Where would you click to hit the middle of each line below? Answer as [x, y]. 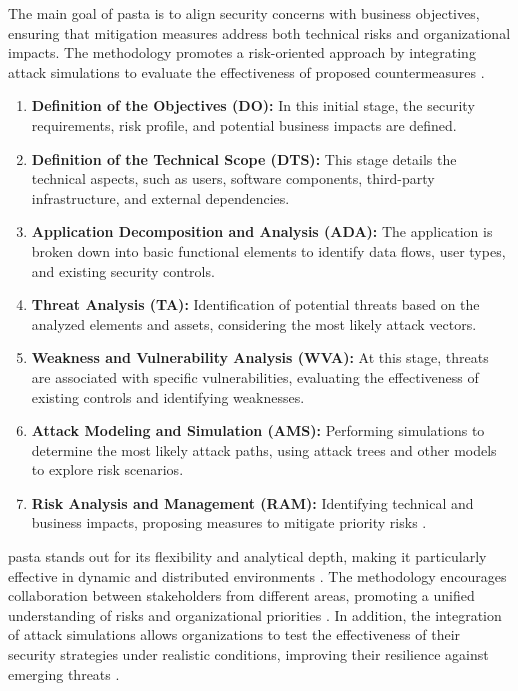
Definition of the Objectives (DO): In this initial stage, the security [253, 105]
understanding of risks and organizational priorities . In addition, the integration [255, 614]
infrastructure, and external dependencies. [160, 197]
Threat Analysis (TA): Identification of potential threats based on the [255, 304]
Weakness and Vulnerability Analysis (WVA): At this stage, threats [260, 357]
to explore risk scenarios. [107, 469]
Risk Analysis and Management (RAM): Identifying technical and [252, 502]
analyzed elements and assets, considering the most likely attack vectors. [254, 323]
